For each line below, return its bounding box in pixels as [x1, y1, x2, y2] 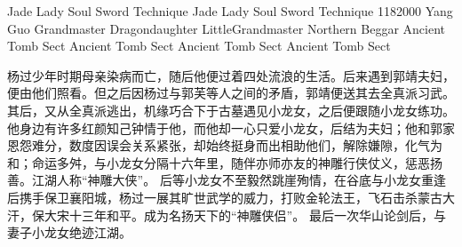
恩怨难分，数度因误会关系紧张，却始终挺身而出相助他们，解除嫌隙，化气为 [7, 136, 442, 155]
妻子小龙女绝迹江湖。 [7, 223, 131, 242]
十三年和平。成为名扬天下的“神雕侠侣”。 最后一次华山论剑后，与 [68, 205, 446, 224]
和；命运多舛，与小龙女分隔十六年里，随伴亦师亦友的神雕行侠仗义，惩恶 [7, 153, 430, 171]
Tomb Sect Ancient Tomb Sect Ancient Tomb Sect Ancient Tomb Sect [7, 36, 391, 55]
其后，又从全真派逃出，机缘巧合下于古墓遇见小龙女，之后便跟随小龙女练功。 [7, 100, 455, 119]
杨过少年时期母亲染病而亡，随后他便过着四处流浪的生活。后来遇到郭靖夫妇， [7, 66, 455, 84]
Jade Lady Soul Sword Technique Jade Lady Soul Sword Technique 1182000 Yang [7, 2, 453, 20]
